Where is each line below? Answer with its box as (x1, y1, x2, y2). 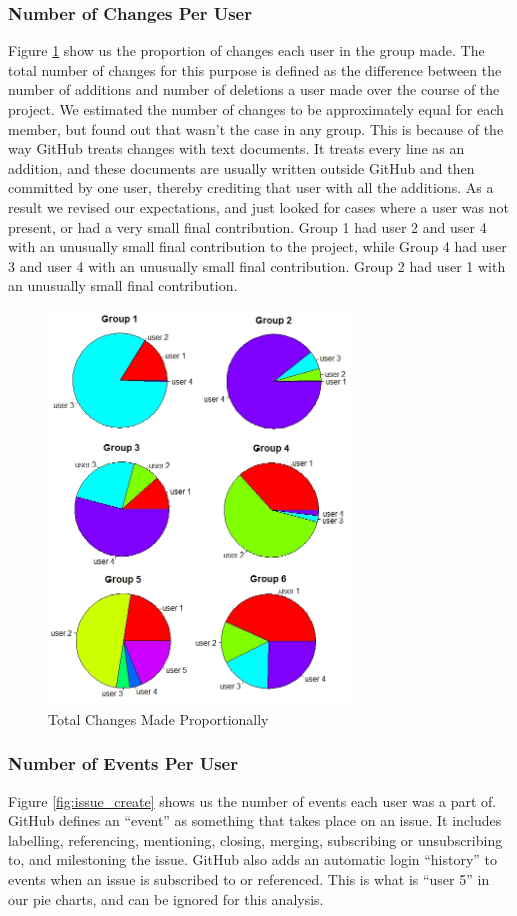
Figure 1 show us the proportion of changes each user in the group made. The (8, 40, 485, 61)
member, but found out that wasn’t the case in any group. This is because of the (8, 118, 504, 139)
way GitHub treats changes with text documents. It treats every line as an (8, 138, 465, 159)
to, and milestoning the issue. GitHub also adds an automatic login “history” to (8, 849, 498, 870)
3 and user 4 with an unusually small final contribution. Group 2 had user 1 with (8, 255, 506, 276)
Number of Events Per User (8, 751, 238, 776)
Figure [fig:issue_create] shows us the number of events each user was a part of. (8, 790, 497, 811)
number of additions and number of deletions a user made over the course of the (8, 79, 500, 100)
